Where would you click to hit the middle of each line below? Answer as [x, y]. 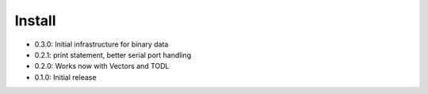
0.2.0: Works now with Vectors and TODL [102, 66]
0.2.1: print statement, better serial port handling [113, 55]
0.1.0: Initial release [65, 77]
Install [35, 21]
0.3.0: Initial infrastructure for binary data [101, 44]
